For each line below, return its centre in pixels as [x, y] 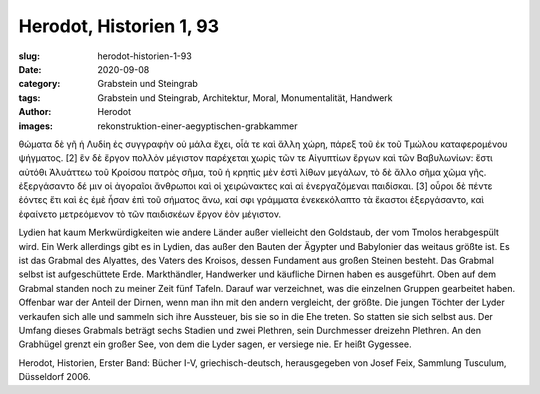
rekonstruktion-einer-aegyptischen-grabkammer [198, 126]
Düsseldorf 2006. [54, 377]
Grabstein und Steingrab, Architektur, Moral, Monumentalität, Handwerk [245, 97]
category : [39, 84]
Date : [30, 69]
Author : [35, 112]
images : [36, 126]
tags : [29, 97]
